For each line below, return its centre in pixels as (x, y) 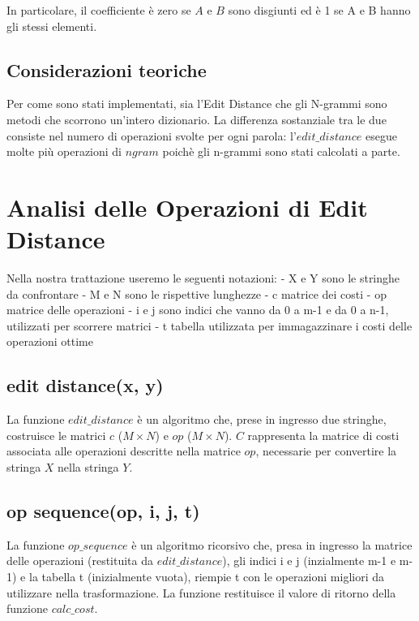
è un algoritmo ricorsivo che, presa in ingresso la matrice (272, 544)
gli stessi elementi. (52, 26)
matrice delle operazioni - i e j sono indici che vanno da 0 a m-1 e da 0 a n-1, (198, 310)
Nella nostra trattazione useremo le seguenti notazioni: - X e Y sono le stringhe (203, 278)
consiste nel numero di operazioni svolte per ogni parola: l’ (152, 135)
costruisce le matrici (56, 435)
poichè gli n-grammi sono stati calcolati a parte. (281, 151)
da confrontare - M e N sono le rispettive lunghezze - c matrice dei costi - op (197, 293)
